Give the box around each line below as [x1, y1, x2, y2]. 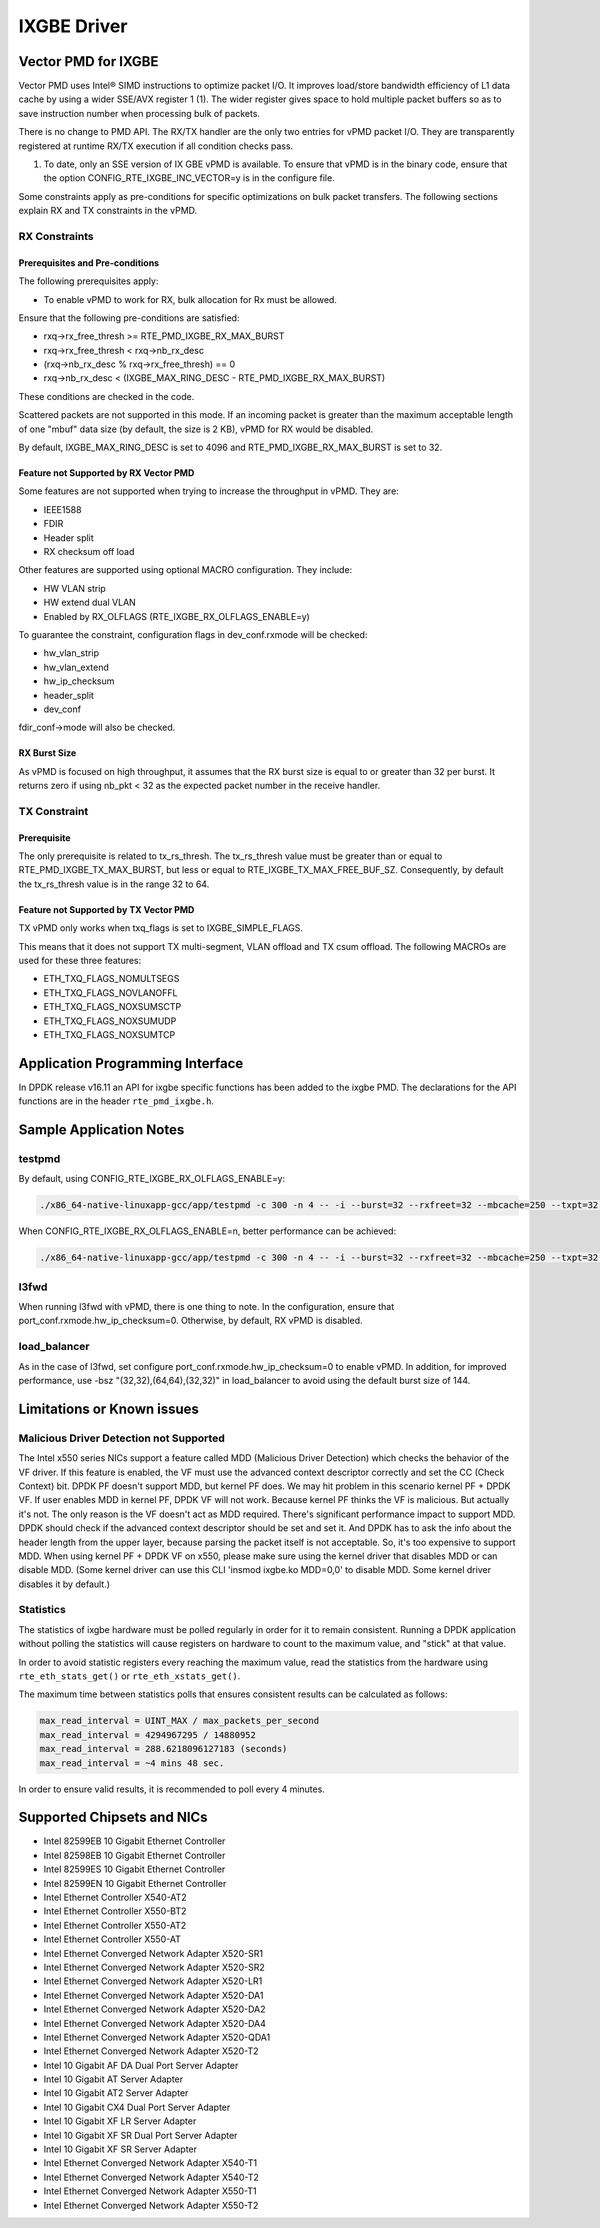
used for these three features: [18, 954, 142, 966]
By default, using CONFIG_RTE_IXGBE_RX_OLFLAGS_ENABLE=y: [18, 1173, 286, 1185]
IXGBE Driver [18, 15, 128, 37]
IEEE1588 [43, 503, 82, 515]
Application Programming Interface [18, 1055, 244, 1072]
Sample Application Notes [18, 1121, 185, 1139]
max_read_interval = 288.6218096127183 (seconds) [39, 1743, 288, 1755]
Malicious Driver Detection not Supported [18, 1431, 225, 1445]
